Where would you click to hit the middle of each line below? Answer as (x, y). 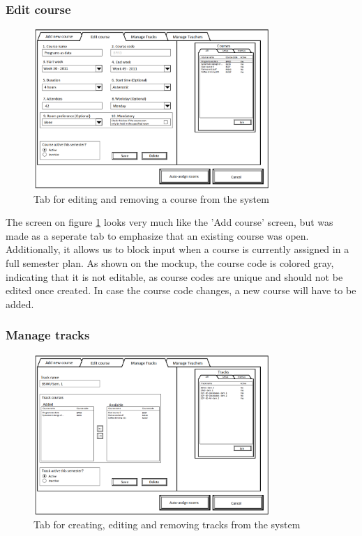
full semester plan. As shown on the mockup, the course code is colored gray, (170, 263)
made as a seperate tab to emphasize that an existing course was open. (157, 235)
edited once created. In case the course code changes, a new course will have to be (181, 290)
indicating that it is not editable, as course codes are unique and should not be (174, 276)
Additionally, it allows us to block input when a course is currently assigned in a (178, 249)
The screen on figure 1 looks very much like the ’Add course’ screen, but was (169, 222)
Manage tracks (48, 335)
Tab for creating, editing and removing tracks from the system (167, 524)
